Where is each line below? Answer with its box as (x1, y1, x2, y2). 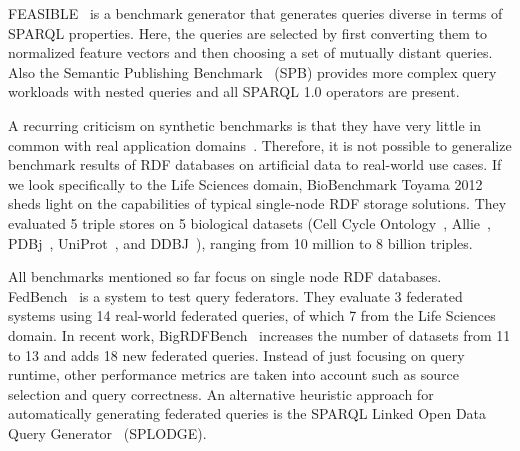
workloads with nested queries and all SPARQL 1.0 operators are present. (8, 81, 460, 102)
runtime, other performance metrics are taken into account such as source (8, 364, 459, 385)
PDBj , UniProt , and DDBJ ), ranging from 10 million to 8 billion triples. (8, 232, 473, 253)
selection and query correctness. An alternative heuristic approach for (8, 383, 434, 404)
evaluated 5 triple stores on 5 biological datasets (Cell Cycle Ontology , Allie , (8, 212, 491, 233)
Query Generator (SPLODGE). (8, 422, 207, 443)
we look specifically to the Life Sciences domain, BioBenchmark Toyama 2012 (8, 173, 483, 194)
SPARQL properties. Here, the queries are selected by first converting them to (8, 22, 488, 43)
